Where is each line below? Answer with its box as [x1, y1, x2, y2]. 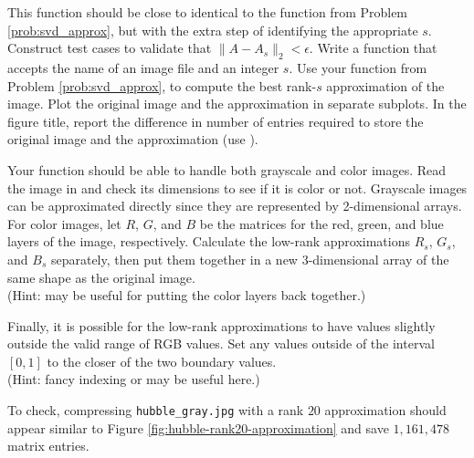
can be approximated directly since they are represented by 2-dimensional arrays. [7, 196, 462, 215]
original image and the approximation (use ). [7, 130, 258, 149]
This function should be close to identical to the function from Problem [7, 3, 408, 21]
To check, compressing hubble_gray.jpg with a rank [7, 401, 304, 420]
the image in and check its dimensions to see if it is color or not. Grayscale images [7, 178, 468, 197]
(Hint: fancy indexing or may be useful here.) [7, 370, 260, 389]
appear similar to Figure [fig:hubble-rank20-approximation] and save [7, 418, 389, 437]
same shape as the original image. [7, 267, 195, 286]
